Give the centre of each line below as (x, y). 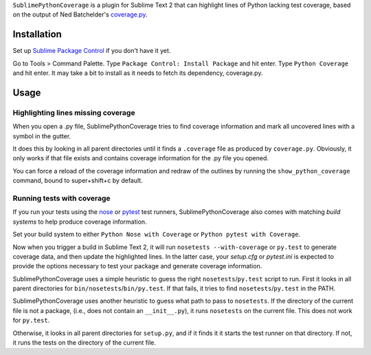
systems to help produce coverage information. (80, 222)
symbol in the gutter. (42, 136)
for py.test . (31, 321)
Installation (37, 34)
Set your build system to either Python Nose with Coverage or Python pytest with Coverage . (157, 235)
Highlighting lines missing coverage (74, 112)
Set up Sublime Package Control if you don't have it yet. (92, 51)
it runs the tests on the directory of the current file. (85, 343)
